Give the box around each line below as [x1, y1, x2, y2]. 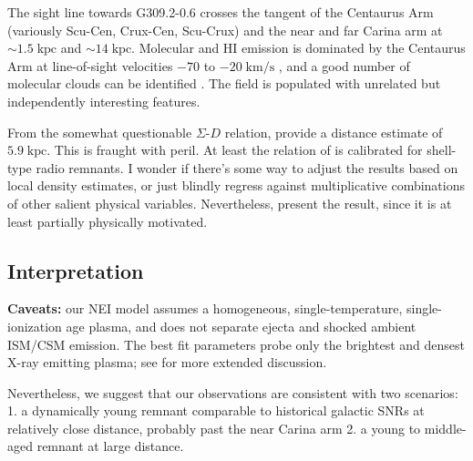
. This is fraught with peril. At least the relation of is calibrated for [46, 140, 423, 159]
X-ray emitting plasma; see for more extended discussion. [7, 353, 327, 372]
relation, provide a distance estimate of [224, 122, 443, 141]
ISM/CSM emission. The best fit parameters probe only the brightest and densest [7, 334, 465, 353]
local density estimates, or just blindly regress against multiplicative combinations [7, 176, 466, 195]
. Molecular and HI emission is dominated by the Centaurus [131, 38, 466, 57]
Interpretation [7, 256, 144, 284]
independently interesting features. [7, 91, 201, 110]
